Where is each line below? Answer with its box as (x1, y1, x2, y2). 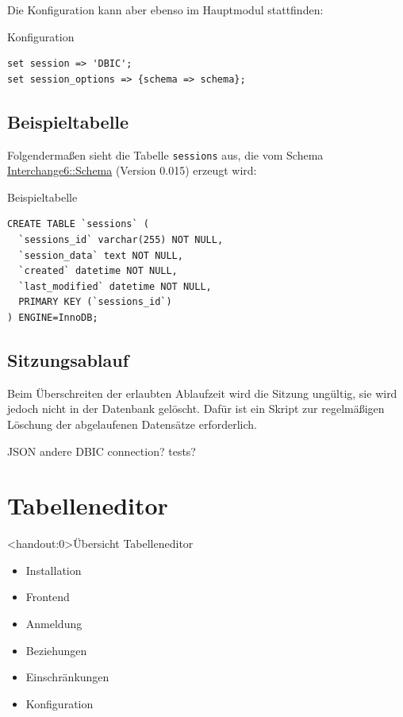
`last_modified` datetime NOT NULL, (18, 280, 212, 292)
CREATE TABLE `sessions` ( (7, 218, 149, 230)
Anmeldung (25, 615, 83, 632)
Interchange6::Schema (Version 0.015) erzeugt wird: (7, 162, 257, 179)
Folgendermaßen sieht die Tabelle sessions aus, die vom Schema (7, 146, 324, 163)
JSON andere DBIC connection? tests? (7, 442, 196, 459)
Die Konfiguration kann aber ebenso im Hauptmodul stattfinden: (7, 2, 324, 17)
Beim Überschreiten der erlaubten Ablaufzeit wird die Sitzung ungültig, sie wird (7, 384, 397, 401)
